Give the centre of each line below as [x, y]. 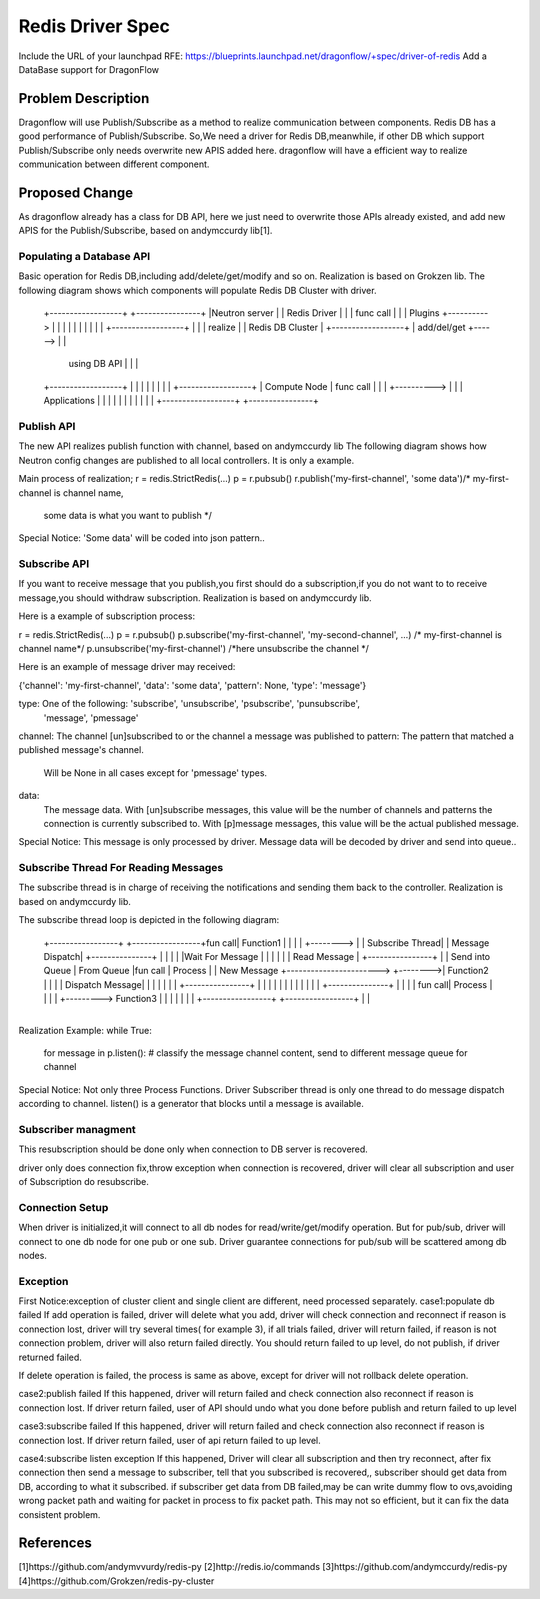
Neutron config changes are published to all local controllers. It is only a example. [186, 460]
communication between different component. [114, 164]
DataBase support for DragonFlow [89, 69]
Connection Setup [63, 1207]
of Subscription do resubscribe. [83, 1182]
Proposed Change [76, 192]
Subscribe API [54, 564]
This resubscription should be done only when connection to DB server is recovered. [193, 1149]
